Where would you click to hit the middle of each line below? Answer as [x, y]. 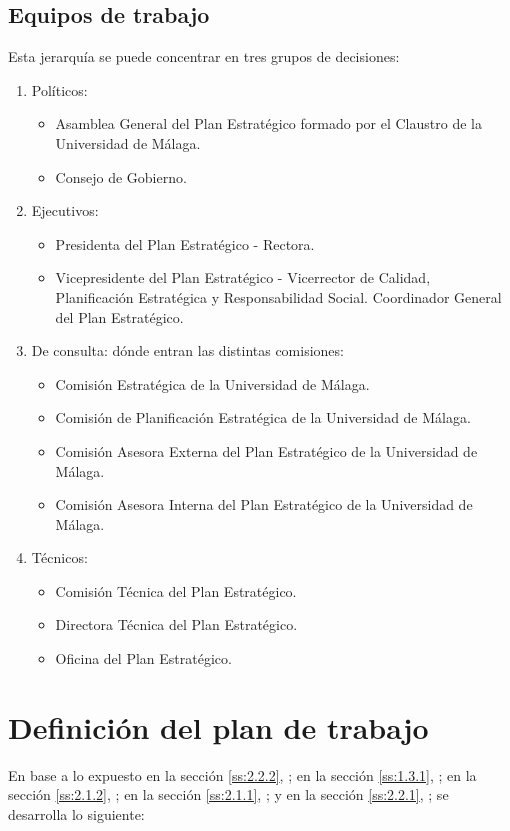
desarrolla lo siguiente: [76, 813]
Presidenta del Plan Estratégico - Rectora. [185, 243]
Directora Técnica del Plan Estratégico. [176, 624]
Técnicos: [59, 557]
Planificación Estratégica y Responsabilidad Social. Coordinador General [278, 296]
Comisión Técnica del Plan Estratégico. [176, 590]
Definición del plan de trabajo [218, 726]
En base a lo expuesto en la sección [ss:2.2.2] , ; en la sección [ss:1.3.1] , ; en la [242, 774]
